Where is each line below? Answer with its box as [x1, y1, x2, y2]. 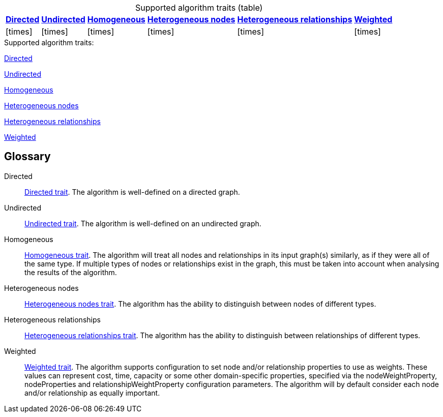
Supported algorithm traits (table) [135, 3, 263, 13]
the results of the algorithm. [24, 267, 117, 277]
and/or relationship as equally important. [24, 388, 160, 397]
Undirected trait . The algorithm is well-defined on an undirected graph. [24, 219, 261, 228]
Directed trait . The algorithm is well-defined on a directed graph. [24, 187, 240, 196]
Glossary [4, 150, 51, 163]
